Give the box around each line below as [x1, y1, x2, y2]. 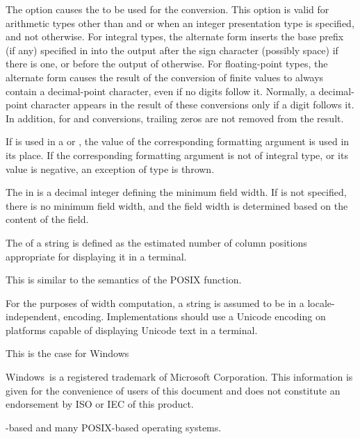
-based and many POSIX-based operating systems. [6, 420, 222, 434]
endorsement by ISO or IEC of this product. [6, 397, 194, 411]
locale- [307, 295, 335, 310]
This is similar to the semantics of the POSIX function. [6, 272, 242, 287]
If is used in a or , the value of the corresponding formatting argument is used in [6, 134, 350, 149]
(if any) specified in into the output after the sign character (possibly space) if [6, 42, 338, 57]
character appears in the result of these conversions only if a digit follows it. [31, 97, 354, 112]
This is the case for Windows [6, 346, 129, 361]
